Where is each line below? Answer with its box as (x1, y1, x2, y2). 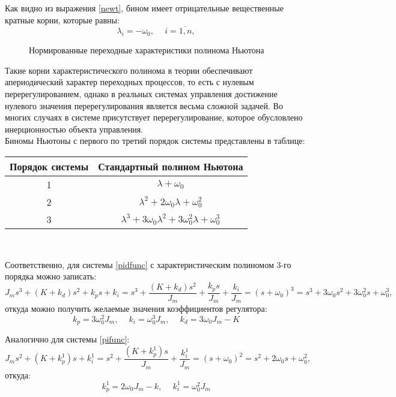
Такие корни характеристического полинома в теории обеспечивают (5, 64, 253, 76)
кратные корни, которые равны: (5, 13, 120, 26)
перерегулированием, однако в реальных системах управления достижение (5, 87, 278, 100)
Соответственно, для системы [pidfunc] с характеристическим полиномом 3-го (5, 258, 291, 270)
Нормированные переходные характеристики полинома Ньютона (29, 44, 264, 56)
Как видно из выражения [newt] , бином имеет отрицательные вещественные (5, 2, 284, 14)
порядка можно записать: (5, 270, 97, 282)
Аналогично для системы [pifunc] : (5, 333, 130, 345)
